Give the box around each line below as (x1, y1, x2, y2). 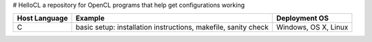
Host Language (17, 14, 68, 23)
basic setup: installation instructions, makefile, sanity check (75, 23, 269, 32)
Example (75, 14, 105, 23)
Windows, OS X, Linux (276, 23, 349, 32)
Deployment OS (276, 14, 329, 23)
